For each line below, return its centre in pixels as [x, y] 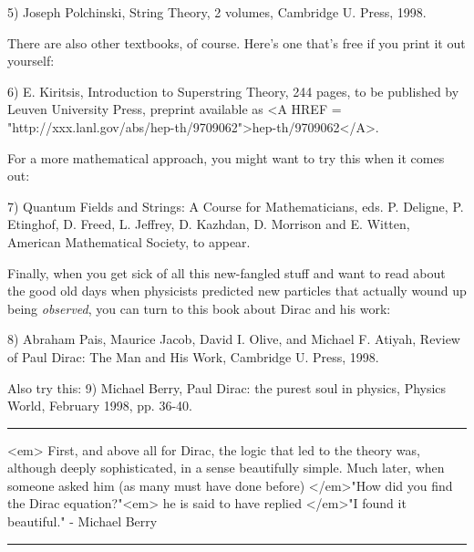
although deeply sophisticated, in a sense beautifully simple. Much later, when [226, 468]
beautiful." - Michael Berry [82, 521]
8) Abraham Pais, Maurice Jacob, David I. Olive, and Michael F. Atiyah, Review [234, 339]
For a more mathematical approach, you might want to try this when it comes [226, 157]
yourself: [31, 61]
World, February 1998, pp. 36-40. [100, 406]
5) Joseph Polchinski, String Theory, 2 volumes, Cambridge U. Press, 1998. [217, 12]
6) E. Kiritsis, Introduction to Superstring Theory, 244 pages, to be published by [233, 91]
